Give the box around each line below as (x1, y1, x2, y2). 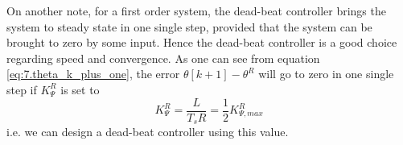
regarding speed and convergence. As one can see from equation (6, 49, 320, 66)
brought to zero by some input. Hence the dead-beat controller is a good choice (6, 34, 397, 51)
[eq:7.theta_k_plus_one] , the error (6, 65, 180, 82)
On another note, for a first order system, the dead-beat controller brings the (6, 2, 386, 19)
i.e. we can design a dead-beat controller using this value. (6, 123, 289, 140)
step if (6, 81, 37, 97)
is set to (60, 81, 100, 97)
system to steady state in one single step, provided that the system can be (6, 18, 372, 35)
